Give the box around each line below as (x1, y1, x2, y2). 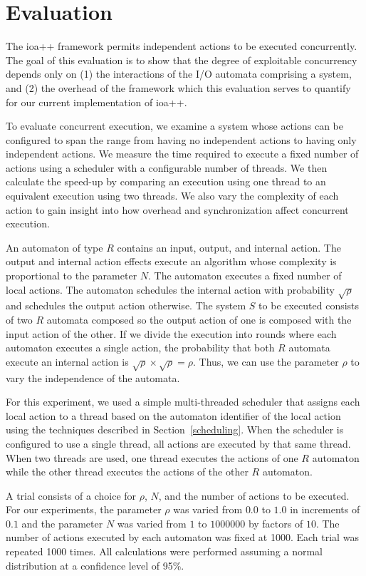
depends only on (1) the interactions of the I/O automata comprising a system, (6, 66, 352, 81)
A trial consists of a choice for (6, 488, 137, 503)
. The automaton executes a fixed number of (148, 268, 342, 283)
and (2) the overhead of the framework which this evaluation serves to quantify (6, 80, 351, 95)
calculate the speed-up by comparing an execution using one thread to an (6, 174, 326, 189)
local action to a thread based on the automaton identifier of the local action (6, 408, 341, 423)
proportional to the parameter (6, 268, 137, 283)
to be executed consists (258, 298, 360, 313)
